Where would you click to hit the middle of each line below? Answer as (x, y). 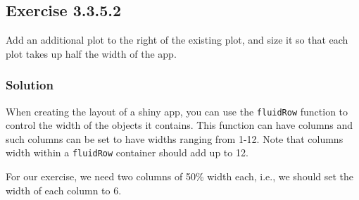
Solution (30, 85)
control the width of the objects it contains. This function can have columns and (179, 125)
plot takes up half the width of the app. (91, 53)
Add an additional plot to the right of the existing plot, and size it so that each (177, 40)
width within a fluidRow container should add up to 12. (127, 152)
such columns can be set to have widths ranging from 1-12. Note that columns (175, 138)
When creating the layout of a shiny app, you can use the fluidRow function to (177, 111)
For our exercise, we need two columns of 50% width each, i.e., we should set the (180, 176)
